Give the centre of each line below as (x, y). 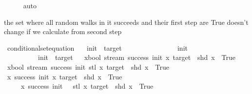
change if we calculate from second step (63, 31)
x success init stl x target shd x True (87, 86)
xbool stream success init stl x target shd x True (88, 66)
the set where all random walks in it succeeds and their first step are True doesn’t (126, 22)
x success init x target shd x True (65, 76)
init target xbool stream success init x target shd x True (137, 57)
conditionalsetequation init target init (97, 47)
